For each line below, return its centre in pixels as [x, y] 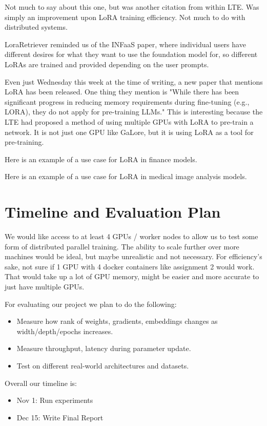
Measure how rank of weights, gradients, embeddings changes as [117, 321]
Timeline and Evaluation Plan [113, 212]
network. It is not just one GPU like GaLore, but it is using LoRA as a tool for [129, 132]
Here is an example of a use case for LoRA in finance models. [101, 159]
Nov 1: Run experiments [55, 400]
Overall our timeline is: [41, 383]
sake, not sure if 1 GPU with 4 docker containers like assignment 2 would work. [130, 266]
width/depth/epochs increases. [65, 331]
